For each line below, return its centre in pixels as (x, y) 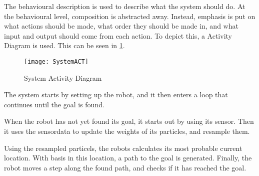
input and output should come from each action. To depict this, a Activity (118, 35)
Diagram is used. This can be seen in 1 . (64, 45)
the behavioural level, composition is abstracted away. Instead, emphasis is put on (130, 16)
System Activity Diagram (63, 77)
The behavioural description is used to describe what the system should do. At (125, 6)
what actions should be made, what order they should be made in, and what (121, 26)
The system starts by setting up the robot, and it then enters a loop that (116, 95)
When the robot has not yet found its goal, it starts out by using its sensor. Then (129, 121)
